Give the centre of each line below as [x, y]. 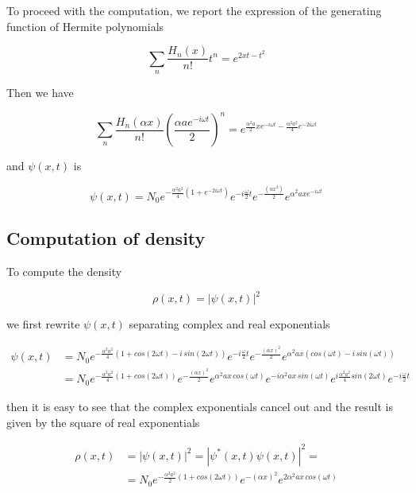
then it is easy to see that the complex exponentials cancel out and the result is [200, 406]
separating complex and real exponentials [229, 324]
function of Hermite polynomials [85, 26]
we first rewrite [43, 324]
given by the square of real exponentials [103, 422]
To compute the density [64, 272]
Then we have [40, 93]
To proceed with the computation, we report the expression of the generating [194, 10]
